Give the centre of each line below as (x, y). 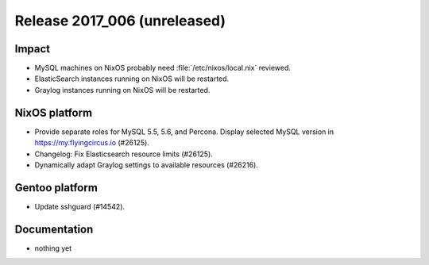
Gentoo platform (56, 188)
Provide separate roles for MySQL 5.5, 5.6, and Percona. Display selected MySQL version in (184, 132)
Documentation (54, 229)
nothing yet (53, 248)
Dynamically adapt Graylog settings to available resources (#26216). (146, 165)
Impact (33, 49)
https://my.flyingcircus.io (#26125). (92, 143)
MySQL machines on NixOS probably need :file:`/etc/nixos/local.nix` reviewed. (163, 68)
